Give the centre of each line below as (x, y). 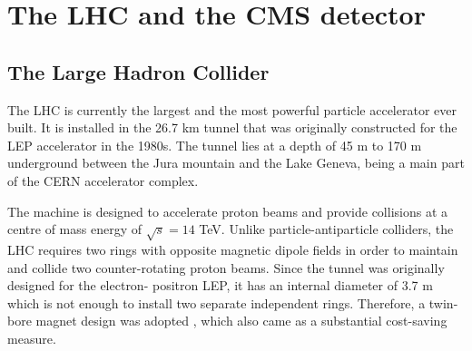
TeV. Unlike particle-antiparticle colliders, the (326, 229)
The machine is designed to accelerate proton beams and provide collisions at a (228, 211)
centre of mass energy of (74, 229)
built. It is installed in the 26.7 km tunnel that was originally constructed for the (232, 127)
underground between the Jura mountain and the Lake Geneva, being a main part (236, 163)
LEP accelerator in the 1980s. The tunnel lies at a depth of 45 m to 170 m (215, 145)
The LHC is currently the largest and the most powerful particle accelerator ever (232, 109)
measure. (32, 338)
